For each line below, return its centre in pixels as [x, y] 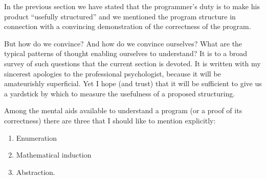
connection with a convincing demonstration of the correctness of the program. [128, 26]
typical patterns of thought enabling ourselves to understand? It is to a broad [126, 53]
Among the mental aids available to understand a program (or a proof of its [123, 110]
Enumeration [36, 137]
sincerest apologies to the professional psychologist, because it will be [113, 73]
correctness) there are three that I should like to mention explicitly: [110, 120]
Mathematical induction [54, 155]
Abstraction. [36, 172]
